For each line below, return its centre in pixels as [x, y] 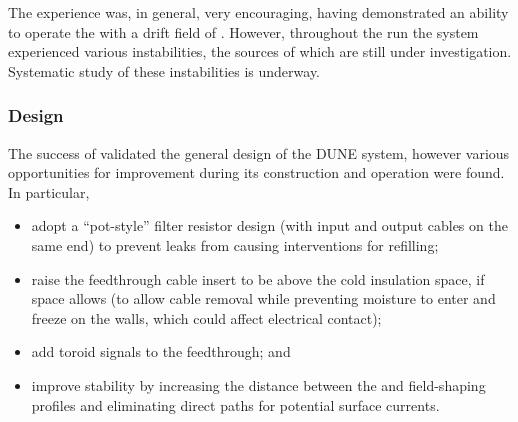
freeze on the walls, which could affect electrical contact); [206, 317]
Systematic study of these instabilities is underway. [164, 70]
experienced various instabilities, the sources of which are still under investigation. [260, 51]
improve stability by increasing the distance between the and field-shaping [258, 384]
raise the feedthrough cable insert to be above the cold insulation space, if [258, 278]
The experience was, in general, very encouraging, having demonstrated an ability [258, 12]
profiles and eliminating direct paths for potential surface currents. [235, 404]
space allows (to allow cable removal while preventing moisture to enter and [263, 298]
